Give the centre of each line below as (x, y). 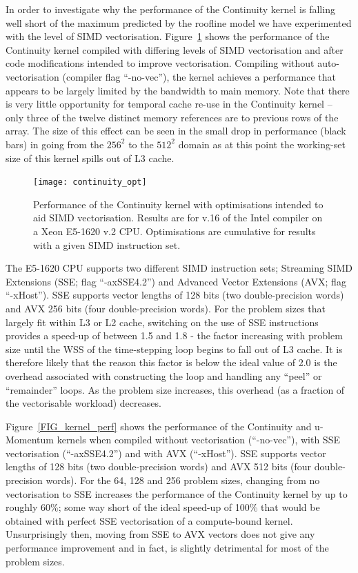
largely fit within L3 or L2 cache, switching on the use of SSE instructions (162, 322)
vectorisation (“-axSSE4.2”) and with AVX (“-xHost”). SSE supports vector (166, 453)
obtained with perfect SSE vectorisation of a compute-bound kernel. (149, 520)
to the (141, 144)
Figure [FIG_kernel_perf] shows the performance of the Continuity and (159, 426)
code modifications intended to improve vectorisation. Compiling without (160, 63)
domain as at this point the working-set (262, 144)
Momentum (30, 440)
